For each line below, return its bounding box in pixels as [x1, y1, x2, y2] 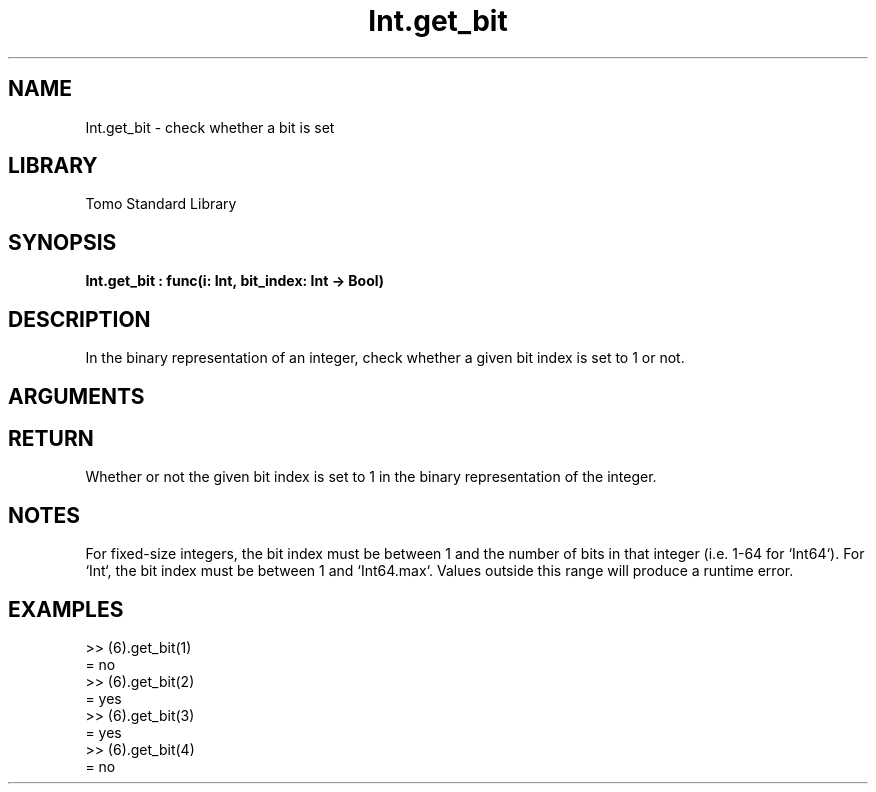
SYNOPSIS [8, 229, 117, 255]
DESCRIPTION [8, 306, 151, 332]
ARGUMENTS [8, 383, 145, 409]
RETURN [8, 425, 94, 451]
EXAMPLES [8, 596, 124, 622]
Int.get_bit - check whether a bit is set [85, 118, 335, 136]
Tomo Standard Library [85, 195, 237, 213]
